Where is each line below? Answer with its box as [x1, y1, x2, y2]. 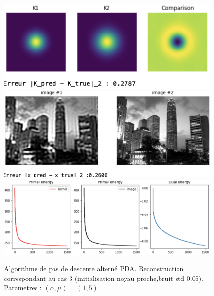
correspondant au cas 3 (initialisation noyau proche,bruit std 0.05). [4, 273, 204, 283]
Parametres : [4, 282, 42, 293]
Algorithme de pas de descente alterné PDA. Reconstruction [4, 263, 184, 274]
